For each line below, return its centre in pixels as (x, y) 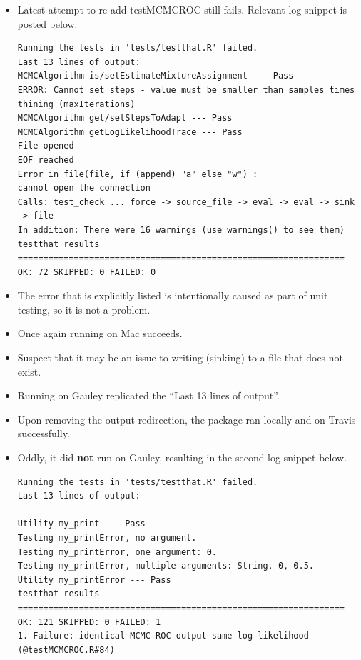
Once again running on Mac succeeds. (100, 333)
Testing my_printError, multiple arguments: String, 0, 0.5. (166, 566)
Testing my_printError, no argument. (107, 538)
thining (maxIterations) (76, 104)
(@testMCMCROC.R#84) (66, 650)
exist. (29, 371)
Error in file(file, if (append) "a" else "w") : (138, 174)
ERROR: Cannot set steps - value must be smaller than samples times (186, 90)
